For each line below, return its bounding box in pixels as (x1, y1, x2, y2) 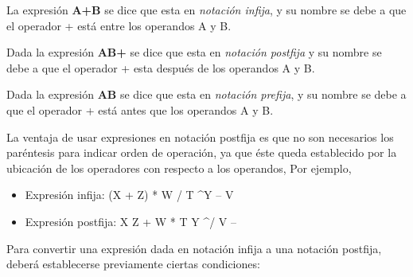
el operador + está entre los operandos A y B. (6, 17, 232, 33)
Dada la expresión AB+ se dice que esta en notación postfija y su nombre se (6, 44, 382, 60)
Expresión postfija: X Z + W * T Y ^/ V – (25, 213, 237, 229)
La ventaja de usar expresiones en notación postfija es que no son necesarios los (6, 128, 394, 145)
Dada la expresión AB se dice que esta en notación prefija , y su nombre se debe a (6, 86, 407, 103)
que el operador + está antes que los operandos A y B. (6, 101, 274, 118)
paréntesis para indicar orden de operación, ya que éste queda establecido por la (6, 144, 397, 161)
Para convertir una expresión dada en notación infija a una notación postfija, (6, 240, 382, 256)
